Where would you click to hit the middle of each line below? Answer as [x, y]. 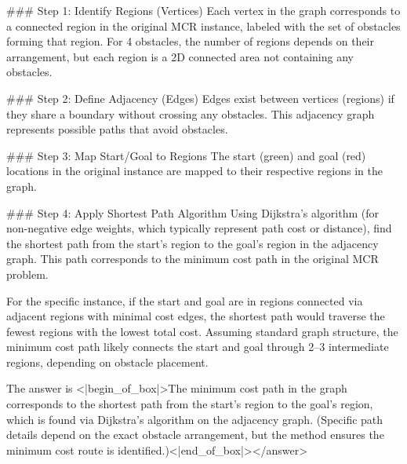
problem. [27, 274]
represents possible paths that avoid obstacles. [117, 129]
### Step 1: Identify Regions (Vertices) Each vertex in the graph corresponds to [203, 10]
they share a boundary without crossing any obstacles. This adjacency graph [191, 113]
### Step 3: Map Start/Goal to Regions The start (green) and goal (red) [186, 155]
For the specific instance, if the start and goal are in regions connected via [185, 300]
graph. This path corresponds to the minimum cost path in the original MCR [193, 259]
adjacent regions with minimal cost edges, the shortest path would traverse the [196, 316]
